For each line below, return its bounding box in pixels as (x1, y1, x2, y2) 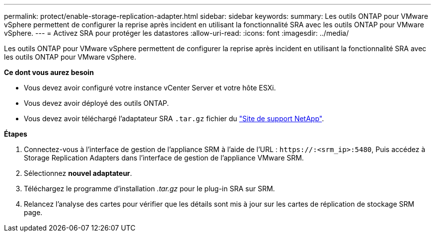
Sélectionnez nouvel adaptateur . (24, 169, 132, 177)
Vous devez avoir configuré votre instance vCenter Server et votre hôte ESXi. (24, 83, 276, 92)
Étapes (4, 130, 27, 138)
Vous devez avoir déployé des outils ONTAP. (24, 99, 169, 107)
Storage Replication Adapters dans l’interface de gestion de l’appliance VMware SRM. (24, 154, 304, 162)
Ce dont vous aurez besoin (4, 68, 94, 77)
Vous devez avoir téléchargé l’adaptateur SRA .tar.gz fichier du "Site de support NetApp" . (24, 114, 324, 123)
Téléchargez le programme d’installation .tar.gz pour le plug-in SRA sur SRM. (24, 184, 275, 193)
